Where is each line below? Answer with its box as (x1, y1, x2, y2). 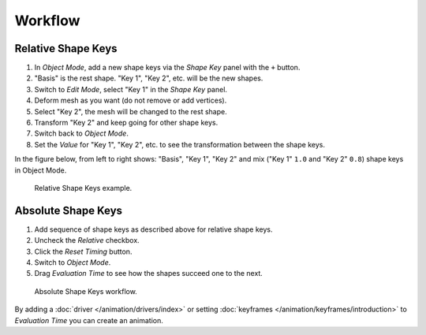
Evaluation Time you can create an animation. (14, 315, 163, 325)
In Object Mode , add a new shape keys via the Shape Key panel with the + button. (34, 63, 301, 73)
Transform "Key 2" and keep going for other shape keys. (34, 118, 219, 128)
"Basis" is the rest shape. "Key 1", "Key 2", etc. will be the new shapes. (34, 73, 263, 83)
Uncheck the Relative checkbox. (34, 236, 140, 245)
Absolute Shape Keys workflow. (34, 286, 137, 296)
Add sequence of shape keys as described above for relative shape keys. (34, 225, 273, 234)
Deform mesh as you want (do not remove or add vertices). (34, 95, 227, 106)
